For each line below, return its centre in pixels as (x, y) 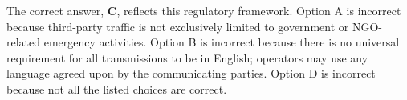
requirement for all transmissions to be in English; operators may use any (187, 57)
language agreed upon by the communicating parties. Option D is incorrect (191, 73)
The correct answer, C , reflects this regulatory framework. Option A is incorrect (204, 10)
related (24, 42)
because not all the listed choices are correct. (117, 88)
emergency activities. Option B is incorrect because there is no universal (222, 42)
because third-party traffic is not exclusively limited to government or (178, 26)
